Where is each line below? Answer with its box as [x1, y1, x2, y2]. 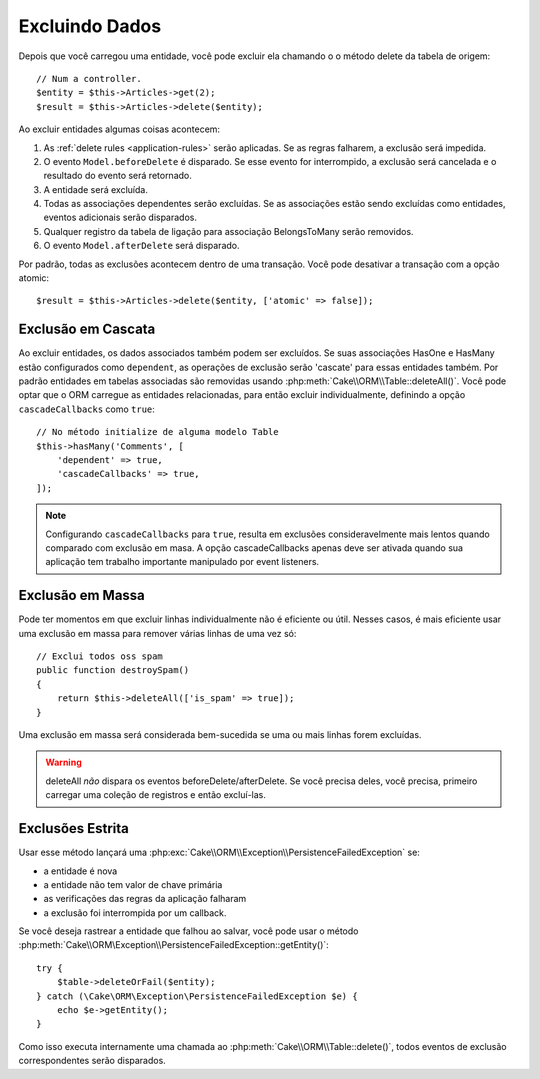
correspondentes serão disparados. [18, 1055, 167, 1067]
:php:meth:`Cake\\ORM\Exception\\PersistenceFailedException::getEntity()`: [18, 939, 329, 951]
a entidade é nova [43, 865, 118, 877]
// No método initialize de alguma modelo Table [36, 426, 279, 438]
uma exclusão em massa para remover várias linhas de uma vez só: [18, 627, 297, 639]
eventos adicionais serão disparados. [43, 211, 197, 224]
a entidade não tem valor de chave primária [43, 878, 223, 890]
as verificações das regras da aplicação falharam [43, 893, 247, 905]
